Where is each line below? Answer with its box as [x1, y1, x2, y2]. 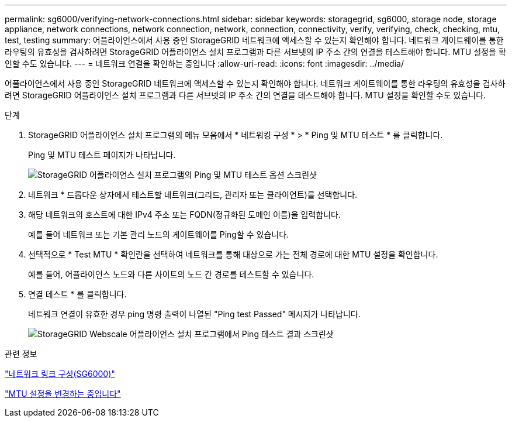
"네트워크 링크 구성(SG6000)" [5, 369, 115, 379]
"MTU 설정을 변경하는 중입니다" [5, 389, 121, 399]
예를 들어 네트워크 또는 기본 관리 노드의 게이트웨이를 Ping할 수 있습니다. [28, 229, 289, 239]
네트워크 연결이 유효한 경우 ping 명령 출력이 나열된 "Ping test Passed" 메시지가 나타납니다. [28, 309, 361, 319]
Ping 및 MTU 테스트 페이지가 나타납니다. [28, 150, 176, 160]
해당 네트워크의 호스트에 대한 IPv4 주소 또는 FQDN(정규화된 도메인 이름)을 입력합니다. [28, 210, 341, 219]
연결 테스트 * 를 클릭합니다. [28, 289, 127, 299]
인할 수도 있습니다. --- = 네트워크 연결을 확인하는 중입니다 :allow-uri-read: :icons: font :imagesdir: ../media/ [5, 59, 404, 68]
